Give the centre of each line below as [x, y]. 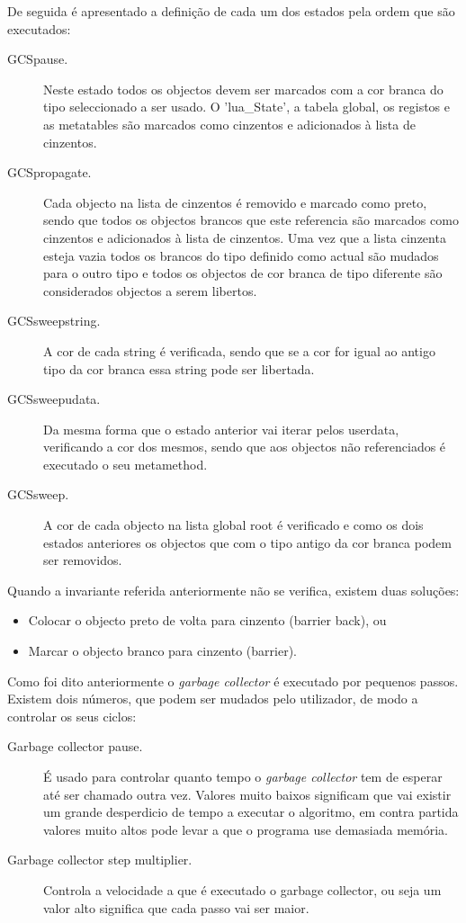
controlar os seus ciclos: [72, 716]
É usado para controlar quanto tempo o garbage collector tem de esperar [243, 776]
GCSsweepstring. [54, 321]
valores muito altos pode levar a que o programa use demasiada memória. [246, 829]
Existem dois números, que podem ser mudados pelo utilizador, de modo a [213, 699]
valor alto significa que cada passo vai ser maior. [176, 907]
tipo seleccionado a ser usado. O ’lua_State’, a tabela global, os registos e [247, 107]
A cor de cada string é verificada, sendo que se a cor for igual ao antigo [239, 350]
